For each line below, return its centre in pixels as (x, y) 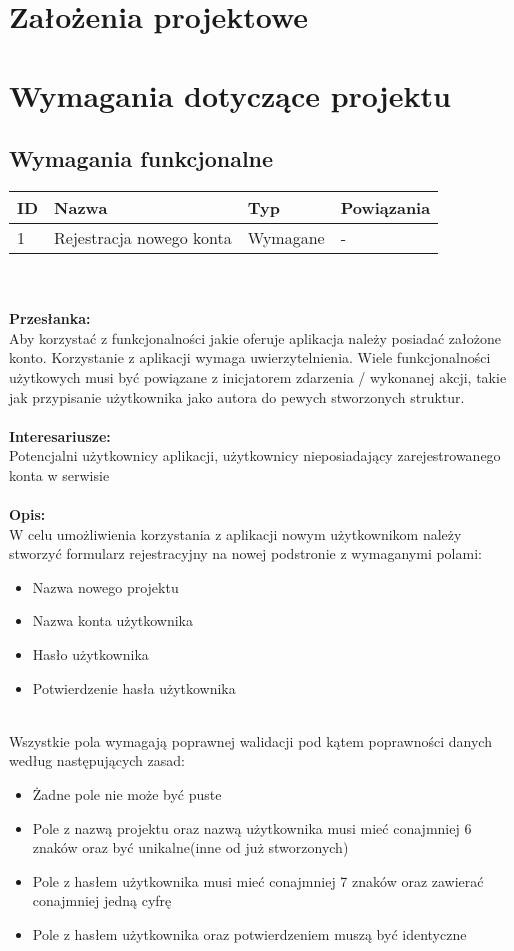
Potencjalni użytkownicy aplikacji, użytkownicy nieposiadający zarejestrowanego (255, 455)
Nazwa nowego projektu (105, 586)
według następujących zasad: (97, 760)
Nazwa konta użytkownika (113, 620)
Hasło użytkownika (90, 654)
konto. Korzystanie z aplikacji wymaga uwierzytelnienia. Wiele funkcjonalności (250, 357)
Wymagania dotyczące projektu (230, 94)
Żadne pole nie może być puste (127, 794)
